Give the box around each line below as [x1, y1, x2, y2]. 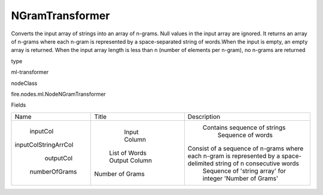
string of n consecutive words [215, 159, 299, 167]
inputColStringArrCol [14, 141, 74, 149]
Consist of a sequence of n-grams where [187, 144, 304, 153]
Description [187, 112, 221, 121]
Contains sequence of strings [202, 123, 286, 132]
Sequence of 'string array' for [202, 166, 287, 175]
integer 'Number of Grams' [202, 174, 278, 182]
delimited [187, 159, 214, 167]
